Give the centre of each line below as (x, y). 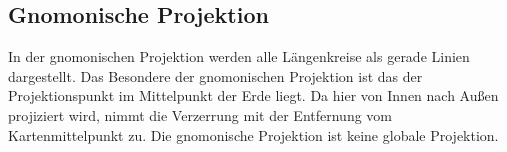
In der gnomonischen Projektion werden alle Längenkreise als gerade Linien (239, 56)
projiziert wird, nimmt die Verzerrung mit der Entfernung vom (200, 114)
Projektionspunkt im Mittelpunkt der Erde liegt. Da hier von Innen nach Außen (253, 95)
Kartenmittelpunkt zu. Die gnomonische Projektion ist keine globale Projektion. (253, 134)
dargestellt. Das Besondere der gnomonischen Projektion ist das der (215, 75)
